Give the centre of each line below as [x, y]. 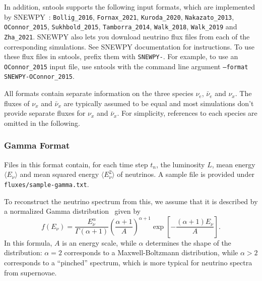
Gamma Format [37, 145]
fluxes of [17, 103]
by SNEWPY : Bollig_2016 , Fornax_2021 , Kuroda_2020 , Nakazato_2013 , [119, 16]
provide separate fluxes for [45, 113]
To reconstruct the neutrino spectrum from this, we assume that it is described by [131, 201]
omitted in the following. [42, 123]
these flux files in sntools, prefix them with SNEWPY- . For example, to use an [121, 56]
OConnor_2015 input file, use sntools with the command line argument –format [126, 66]
